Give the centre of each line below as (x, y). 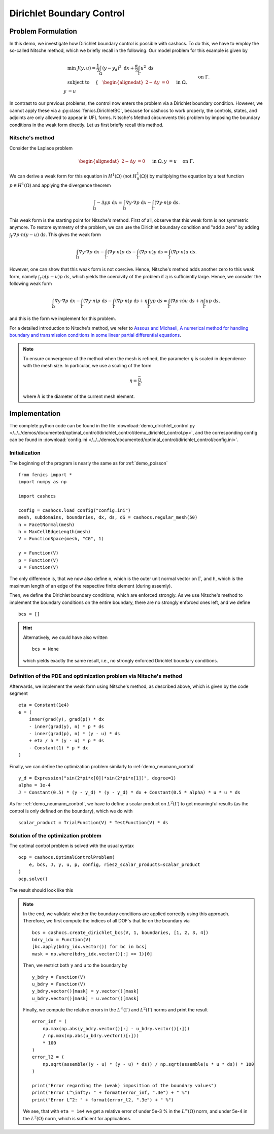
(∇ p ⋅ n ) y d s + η (131, 301)
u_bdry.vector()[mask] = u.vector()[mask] (86, 998)
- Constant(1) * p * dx (58, 748)
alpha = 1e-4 (35, 785)
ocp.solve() (33, 879)
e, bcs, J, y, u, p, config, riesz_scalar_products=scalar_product (114, 864)
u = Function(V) (39, 568)
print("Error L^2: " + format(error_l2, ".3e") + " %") (103, 1100)
